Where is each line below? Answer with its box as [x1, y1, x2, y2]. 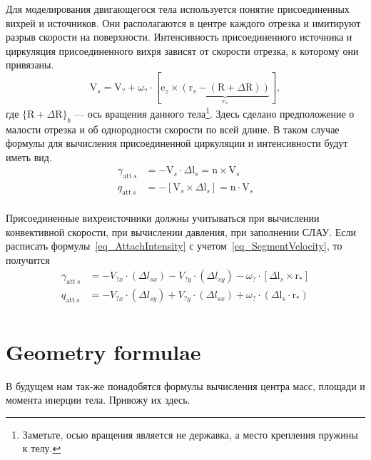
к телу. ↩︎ [22, 441, 61, 456]
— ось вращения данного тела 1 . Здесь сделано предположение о [74, 104, 355, 121]
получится [6, 252, 50, 267]
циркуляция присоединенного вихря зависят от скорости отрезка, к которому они [6, 43, 359, 58]
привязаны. [6, 57, 54, 72]
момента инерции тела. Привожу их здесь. [6, 392, 190, 407]
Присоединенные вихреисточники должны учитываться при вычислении [6, 210, 320, 225]
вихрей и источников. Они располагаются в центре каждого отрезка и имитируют [6, 15, 361, 30]
